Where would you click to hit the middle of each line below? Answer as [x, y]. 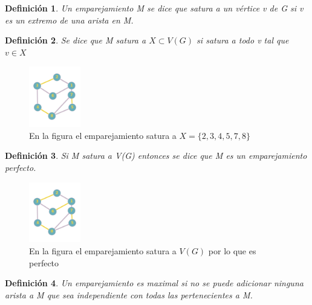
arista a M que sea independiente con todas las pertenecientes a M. [129, 294]
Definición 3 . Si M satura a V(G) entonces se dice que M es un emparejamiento [156, 156]
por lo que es [232, 251]
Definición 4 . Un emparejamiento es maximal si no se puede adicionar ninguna [154, 283]
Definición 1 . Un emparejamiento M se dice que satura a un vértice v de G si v [154, 8]
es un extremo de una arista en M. [69, 20]
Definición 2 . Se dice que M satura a [76, 40]
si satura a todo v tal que [243, 40]
